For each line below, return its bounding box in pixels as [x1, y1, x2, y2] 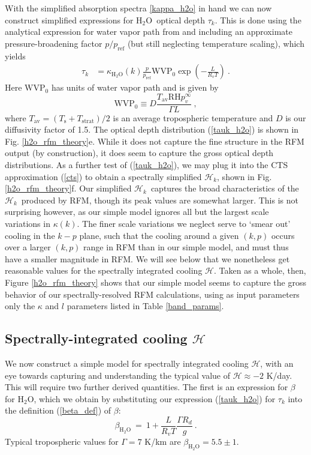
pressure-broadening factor [5, 37, 102, 49]
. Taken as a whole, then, [213, 264, 306, 277]
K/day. [266, 369, 292, 381]
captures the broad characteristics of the [150, 182, 299, 194]
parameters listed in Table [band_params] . [67, 300, 224, 312]
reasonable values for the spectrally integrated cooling [5, 264, 203, 277]
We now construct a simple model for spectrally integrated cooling [5, 357, 249, 369]
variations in [5, 217, 50, 230]
